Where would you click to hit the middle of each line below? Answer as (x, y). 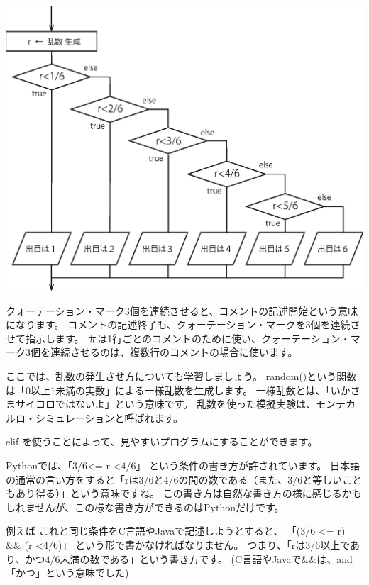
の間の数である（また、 (233, 479)
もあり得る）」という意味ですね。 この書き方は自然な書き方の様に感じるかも (184, 493)
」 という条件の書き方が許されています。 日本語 (248, 466)
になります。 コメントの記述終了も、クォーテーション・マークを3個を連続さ (183, 324)
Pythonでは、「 (39, 466)
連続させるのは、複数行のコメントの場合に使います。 (174, 352)
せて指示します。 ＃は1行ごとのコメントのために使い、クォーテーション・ (178, 338)
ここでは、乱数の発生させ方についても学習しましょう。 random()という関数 (181, 376)
